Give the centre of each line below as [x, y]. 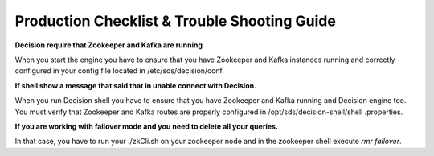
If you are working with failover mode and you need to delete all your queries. [147, 126]
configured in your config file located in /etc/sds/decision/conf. [119, 71]
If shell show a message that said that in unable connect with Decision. [136, 85]
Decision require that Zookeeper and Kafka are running [109, 45]
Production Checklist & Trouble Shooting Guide [176, 21]
